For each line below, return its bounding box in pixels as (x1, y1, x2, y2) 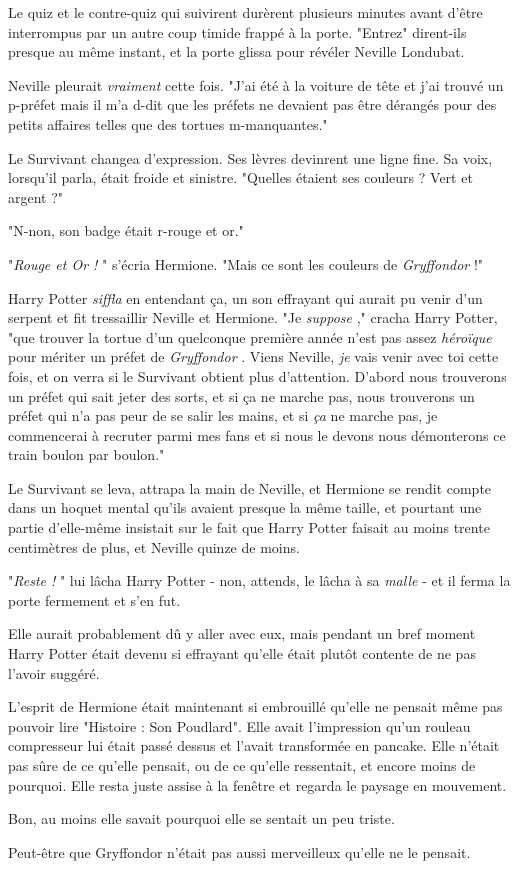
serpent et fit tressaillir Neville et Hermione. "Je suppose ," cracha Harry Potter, (8, 307, 498, 328)
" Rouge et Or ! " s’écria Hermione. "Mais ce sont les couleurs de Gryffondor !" (8, 253, 484, 274)
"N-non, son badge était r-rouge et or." (8, 220, 244, 241)
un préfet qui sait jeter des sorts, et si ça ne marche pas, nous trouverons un (8, 385, 475, 406)
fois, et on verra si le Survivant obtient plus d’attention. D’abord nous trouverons (8, 365, 507, 386)
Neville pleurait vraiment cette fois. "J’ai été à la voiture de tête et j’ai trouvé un (8, 74, 504, 95)
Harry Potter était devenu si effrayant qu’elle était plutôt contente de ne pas (8, 643, 476, 664)
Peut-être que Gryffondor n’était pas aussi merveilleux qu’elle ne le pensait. (8, 841, 471, 862)
